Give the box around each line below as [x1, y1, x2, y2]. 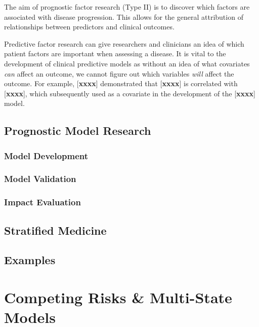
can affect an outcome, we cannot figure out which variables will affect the [4, 68, 234, 79]
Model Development [4, 149, 89, 162]
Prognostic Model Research [4, 123, 151, 138]
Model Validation [4, 172, 76, 185]
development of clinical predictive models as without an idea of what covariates [4, 58, 250, 68]
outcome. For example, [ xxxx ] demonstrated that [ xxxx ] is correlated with [4, 78, 238, 89]
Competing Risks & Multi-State [4, 287, 232, 307]
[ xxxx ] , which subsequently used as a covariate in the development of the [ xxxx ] [4, 88, 255, 98]
